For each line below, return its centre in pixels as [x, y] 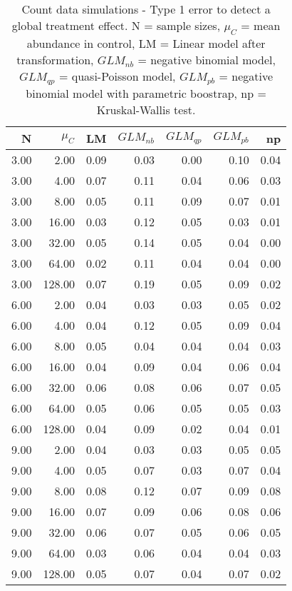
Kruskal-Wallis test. [146, 110]
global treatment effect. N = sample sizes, [116, 25]
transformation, [55, 60]
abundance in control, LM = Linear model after [146, 44]
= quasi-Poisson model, [117, 76]
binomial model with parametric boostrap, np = [146, 94]
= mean [261, 25]
